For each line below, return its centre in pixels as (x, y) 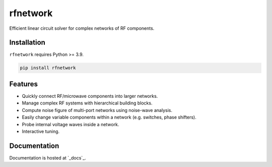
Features (23, 84)
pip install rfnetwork (48, 68)
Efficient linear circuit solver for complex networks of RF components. (82, 28)
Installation (27, 43)
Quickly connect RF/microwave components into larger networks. (90, 96)
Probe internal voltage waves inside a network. (71, 124)
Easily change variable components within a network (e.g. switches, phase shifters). (109, 117)
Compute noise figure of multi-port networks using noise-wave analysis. (97, 110)
